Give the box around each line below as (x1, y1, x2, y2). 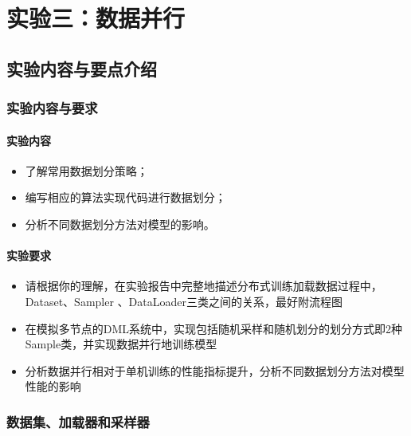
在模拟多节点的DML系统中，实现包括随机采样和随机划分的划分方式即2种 (25, 320, 403, 336)
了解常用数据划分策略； (25, 162, 148, 179)
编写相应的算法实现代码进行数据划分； (25, 189, 226, 206)
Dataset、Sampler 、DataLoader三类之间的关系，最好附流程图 (25, 293, 342, 309)
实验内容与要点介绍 (6, 56, 157, 81)
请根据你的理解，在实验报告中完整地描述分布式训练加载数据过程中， (25, 277, 382, 294)
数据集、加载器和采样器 (6, 411, 150, 431)
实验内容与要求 (6, 98, 98, 118)
